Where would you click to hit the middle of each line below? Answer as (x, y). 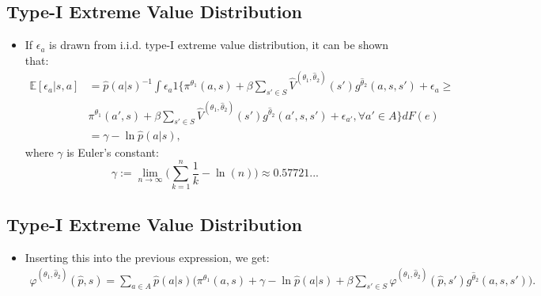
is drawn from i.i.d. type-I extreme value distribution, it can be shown (219, 45)
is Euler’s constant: (113, 152)
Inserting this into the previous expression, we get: (147, 257)
